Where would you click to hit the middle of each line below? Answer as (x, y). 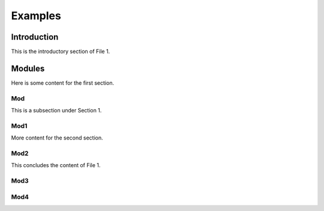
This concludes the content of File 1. (56, 165)
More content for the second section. (57, 138)
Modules (28, 68)
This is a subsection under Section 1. (56, 111)
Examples (36, 16)
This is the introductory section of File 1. (61, 52)
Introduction (35, 37)
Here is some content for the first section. (62, 83)
